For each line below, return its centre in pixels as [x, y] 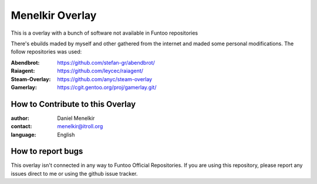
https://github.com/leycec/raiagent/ [100, 71]
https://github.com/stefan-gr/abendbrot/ [106, 62]
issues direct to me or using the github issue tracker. [74, 173]
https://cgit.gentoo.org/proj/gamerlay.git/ [107, 87]
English [66, 135]
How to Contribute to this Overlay [73, 104]
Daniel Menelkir [76, 118]
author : [20, 118]
